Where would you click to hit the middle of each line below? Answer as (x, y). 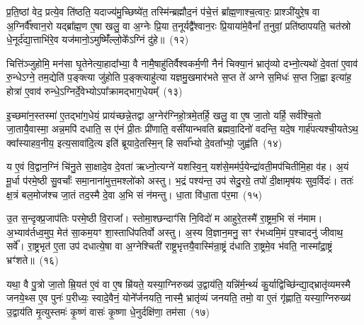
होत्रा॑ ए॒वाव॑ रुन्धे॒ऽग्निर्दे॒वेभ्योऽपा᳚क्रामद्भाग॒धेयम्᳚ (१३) (95, 90)
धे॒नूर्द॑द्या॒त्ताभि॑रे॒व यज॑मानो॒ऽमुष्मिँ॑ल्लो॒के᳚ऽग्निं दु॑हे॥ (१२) (98, 39)
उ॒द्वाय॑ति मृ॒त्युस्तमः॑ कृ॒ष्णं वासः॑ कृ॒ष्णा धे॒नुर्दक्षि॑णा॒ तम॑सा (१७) (108, 311)
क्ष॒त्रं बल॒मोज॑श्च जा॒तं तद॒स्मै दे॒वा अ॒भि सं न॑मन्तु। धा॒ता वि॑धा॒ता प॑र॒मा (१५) (135, 194)
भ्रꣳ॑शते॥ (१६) (33, 259)
